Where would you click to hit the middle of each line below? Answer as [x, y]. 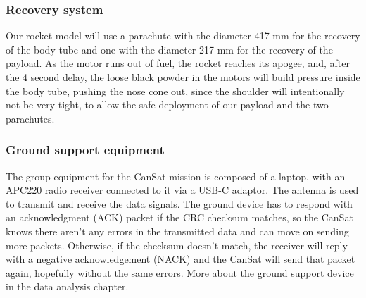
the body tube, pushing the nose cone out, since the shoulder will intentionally [175, 91]
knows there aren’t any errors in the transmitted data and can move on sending [177, 231]
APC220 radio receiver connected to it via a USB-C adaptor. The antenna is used [182, 190]
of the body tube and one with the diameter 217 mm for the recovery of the [169, 49]
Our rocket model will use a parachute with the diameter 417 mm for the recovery [183, 36]
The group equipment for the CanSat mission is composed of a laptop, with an [176, 176]
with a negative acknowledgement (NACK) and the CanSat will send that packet [181, 259]
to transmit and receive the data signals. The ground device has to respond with [179, 203]
